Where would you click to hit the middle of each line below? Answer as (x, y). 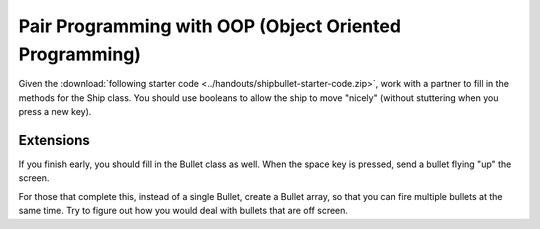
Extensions (54, 140)
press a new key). (55, 112)
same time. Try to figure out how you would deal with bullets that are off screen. (183, 211)
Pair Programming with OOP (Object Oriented (210, 26)
